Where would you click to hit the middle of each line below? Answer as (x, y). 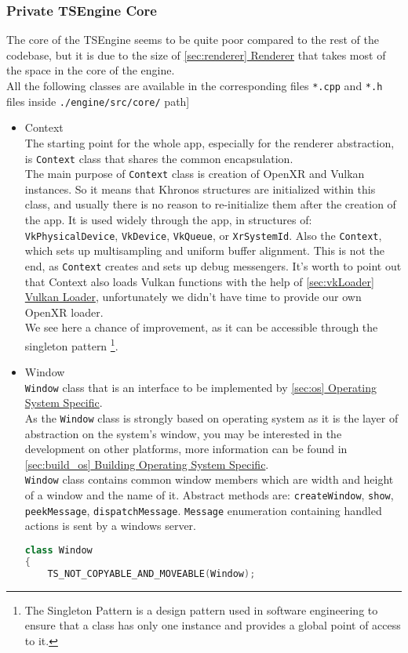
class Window (58, 550)
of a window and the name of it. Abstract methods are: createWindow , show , (209, 495)
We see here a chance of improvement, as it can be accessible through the (201, 327)
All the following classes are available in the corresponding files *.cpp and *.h (195, 85)
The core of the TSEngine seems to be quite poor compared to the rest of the (193, 40)
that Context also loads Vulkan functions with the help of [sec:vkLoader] (199, 281)
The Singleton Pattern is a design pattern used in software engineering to (201, 609)
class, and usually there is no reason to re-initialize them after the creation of (210, 204)
